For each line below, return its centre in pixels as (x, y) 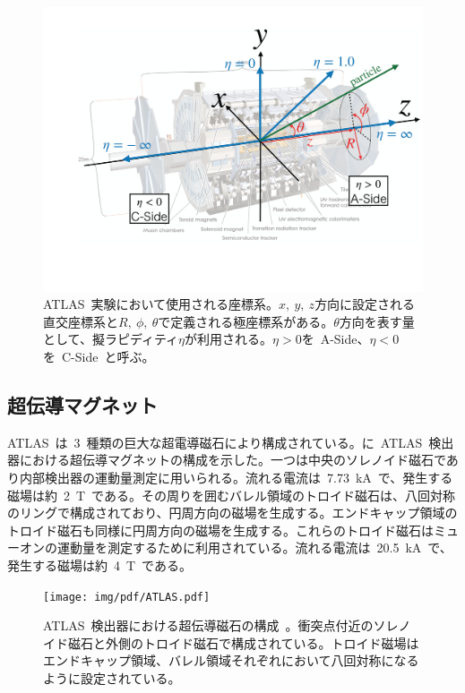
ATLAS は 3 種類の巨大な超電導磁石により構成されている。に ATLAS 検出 (231, 442)
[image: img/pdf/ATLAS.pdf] (127, 597)
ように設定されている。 (112, 677)
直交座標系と (81, 321)
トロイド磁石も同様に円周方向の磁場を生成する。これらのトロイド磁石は (220, 530)
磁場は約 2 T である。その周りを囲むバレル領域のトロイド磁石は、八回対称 (231, 495)
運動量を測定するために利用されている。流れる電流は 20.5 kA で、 (254, 548)
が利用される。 (229, 339)
